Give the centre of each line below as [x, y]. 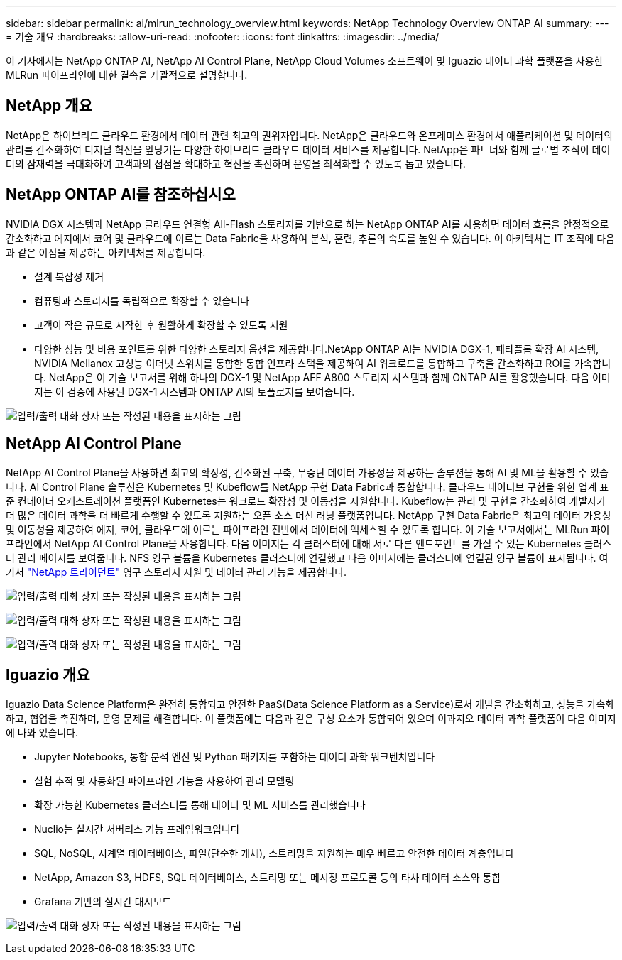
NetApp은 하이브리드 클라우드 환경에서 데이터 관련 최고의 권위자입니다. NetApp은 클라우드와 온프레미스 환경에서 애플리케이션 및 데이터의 [309, 135]
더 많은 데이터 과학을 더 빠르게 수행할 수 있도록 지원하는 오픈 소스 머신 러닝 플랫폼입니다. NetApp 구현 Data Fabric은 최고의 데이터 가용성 [309, 515]
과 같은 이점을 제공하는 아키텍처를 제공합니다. [106, 252]
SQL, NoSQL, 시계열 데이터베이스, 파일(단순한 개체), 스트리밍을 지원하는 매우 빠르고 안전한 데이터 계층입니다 [274, 853]
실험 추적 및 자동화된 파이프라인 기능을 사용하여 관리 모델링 [164, 781]
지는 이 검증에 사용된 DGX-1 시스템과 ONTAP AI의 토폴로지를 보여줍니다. [195, 391]
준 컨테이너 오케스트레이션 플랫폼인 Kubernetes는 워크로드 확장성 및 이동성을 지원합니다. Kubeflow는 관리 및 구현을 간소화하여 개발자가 [306, 501]
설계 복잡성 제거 [69, 276]
